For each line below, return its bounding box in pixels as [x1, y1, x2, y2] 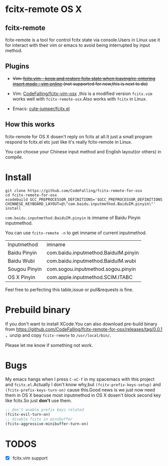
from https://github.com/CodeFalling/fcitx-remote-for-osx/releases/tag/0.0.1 [5, 326, 163, 332]
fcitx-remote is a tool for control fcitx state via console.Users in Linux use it [5, 37, 160, 43]
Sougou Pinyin [8, 265, 42, 272]
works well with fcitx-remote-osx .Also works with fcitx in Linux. [12, 96, 147, 102]
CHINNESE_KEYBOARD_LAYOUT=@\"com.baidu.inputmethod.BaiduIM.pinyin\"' [5, 201, 156, 207]
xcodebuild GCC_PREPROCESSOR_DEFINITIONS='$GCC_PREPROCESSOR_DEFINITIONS [5, 197, 163, 202]
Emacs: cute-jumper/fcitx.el [12, 106, 70, 112]
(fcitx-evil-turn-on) [5, 412, 51, 417]
